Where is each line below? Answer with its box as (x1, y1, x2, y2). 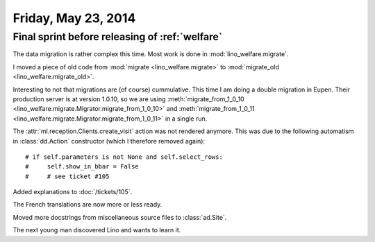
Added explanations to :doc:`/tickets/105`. (12, 188, 133, 196)
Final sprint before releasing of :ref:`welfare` (12, 31, 222, 43)
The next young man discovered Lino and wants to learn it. (12, 226, 181, 234)
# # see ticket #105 (25, 172, 110, 180)
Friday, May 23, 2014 (12, 10, 136, 26)
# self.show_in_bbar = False (25, 163, 139, 171)
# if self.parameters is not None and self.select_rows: (25, 153, 224, 161)
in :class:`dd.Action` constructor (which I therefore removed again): (12, 137, 205, 145)
